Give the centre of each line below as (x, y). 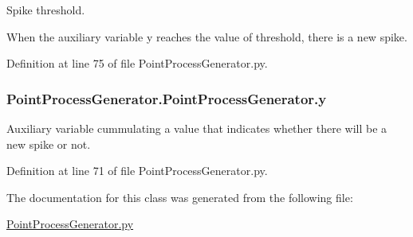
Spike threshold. (46, 10)
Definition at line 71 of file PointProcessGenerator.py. (137, 171)
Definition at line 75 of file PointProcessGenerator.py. (137, 63)
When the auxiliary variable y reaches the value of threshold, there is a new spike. (207, 36)
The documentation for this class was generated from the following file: (180, 197)
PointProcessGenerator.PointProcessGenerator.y (167, 98)
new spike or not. (49, 144)
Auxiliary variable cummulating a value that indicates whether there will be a (197, 128)
